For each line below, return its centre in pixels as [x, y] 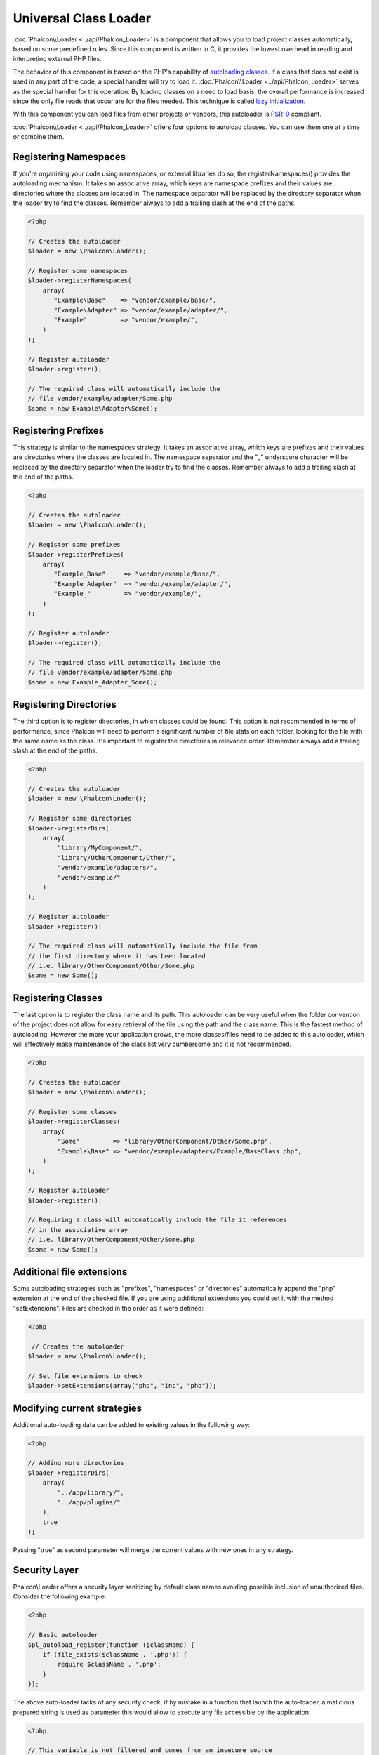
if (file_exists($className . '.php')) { [115, 1654]
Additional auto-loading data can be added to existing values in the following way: [132, 1424]
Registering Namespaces [69, 157]
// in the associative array [78, 1230]
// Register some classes [72, 1112]
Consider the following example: [60, 1596]
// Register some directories [80, 819]
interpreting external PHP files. [57, 59]
